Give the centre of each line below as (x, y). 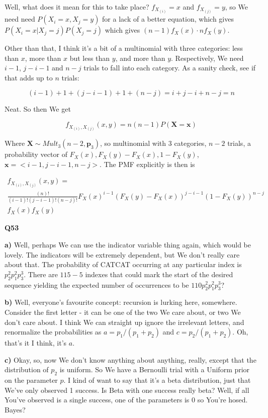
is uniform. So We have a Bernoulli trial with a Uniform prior (155, 369)
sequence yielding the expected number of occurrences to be (97, 284)
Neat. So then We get (38, 109)
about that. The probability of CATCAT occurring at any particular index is (123, 264)
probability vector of (36, 154)
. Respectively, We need (207, 58)
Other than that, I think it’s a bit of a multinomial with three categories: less (124, 48)
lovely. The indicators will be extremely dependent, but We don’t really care (122, 254)
